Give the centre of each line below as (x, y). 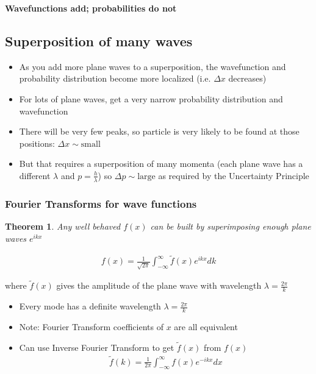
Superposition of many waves (99, 41)
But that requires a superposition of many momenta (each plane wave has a (161, 164)
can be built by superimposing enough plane (231, 226)
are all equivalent (206, 327)
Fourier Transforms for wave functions (101, 203)
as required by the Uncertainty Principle (234, 175)
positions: (37, 143)
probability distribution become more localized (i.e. (115, 78)
